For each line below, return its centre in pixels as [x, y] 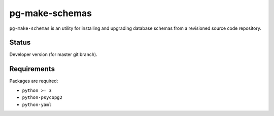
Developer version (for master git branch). [53, 54]
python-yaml [37, 104]
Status [20, 43]
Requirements [32, 69]
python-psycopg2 [42, 98]
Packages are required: [34, 81]
